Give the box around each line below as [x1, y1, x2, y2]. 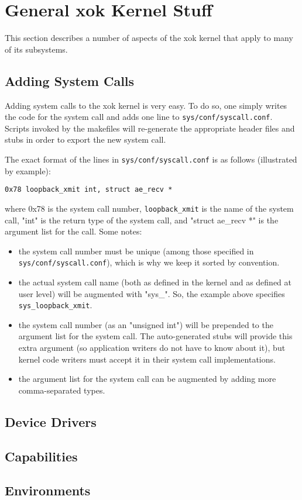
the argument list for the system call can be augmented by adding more [18, 373, 276, 385]
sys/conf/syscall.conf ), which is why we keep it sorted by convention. [18, 256, 280, 268]
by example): [5, 164, 51, 177]
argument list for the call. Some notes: [5, 225, 142, 237]
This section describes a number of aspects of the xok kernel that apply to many [5, 32, 293, 44]
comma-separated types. [18, 384, 105, 396]
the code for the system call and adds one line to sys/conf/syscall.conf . [5, 111, 273, 123]
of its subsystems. [5, 43, 68, 55]
